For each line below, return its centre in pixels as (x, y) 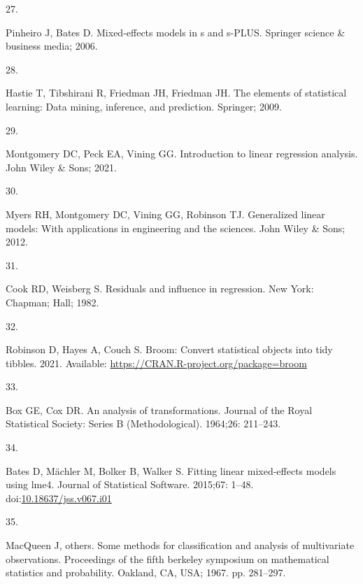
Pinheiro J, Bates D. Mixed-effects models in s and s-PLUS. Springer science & (176, 32)
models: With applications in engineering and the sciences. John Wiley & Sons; (176, 228)
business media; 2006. (52, 46)
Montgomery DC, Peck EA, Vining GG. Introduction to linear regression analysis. (182, 154)
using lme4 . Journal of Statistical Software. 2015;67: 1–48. (130, 484)
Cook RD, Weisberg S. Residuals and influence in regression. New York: (160, 289)
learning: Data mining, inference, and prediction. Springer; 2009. (144, 106)
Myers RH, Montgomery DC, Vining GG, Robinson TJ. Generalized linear (165, 214)
